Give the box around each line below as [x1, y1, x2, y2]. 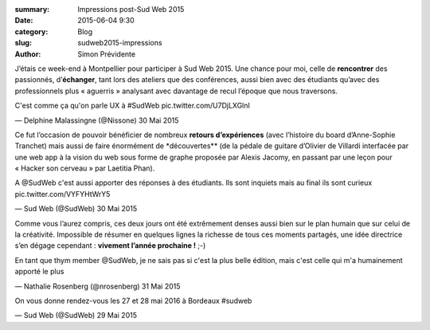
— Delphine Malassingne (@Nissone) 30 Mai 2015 [14, 116, 179, 125]
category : [14, 26, 49, 36]
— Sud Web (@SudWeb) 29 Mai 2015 [14, 311, 137, 320]
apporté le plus [14, 267, 64, 277]
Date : [14, 16, 33, 26]
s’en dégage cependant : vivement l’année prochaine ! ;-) [14, 241, 206, 250]
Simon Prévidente [77, 49, 135, 59]
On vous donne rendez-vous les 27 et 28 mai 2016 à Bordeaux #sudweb [14, 296, 252, 305]
